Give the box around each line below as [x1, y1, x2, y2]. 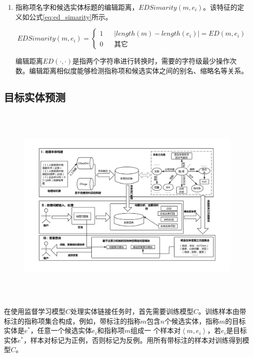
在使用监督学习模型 [4, 306, 65, 316]
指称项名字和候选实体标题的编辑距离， [15, 2, 139, 12]
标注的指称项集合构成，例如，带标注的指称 [4, 315, 141, 326]
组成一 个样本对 [130, 325, 181, 335]
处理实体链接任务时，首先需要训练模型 [70, 306, 194, 316]
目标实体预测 [4, 89, 65, 104]
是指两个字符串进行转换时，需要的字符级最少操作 [72, 56, 230, 66]
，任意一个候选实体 [30, 325, 92, 335]
